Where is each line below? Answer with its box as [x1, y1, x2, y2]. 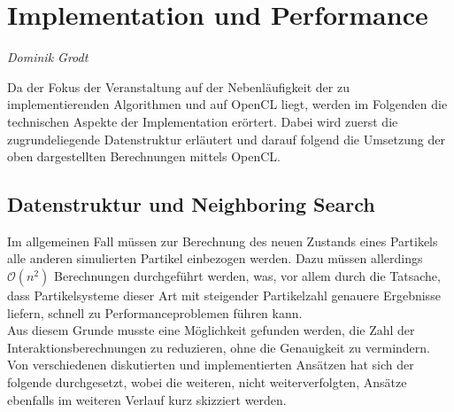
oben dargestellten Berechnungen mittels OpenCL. [7, 147, 281, 166]
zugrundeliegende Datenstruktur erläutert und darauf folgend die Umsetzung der [7, 129, 445, 148]
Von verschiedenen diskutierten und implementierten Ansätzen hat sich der [7, 355, 414, 374]
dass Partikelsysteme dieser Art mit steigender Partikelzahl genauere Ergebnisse [7, 286, 441, 305]
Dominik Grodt [7, 48, 88, 66]
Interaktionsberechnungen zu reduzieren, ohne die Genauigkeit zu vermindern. [7, 338, 430, 356]
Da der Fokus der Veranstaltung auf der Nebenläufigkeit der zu [7, 77, 350, 96]
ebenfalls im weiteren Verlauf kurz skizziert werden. [7, 390, 287, 408]
